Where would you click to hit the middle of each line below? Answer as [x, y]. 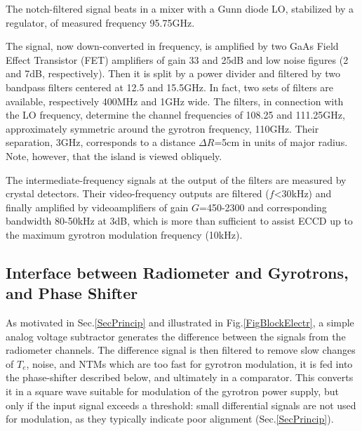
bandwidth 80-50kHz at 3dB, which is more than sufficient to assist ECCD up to [179, 221]
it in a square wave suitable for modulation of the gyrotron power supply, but [172, 391]
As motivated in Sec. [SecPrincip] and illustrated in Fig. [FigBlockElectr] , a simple [180, 323]
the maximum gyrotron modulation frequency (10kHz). [124, 234]
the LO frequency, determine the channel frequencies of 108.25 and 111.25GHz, [175, 115]
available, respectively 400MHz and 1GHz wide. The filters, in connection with [175, 101]
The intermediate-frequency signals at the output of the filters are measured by [176, 179]
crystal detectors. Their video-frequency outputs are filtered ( [138, 193]
